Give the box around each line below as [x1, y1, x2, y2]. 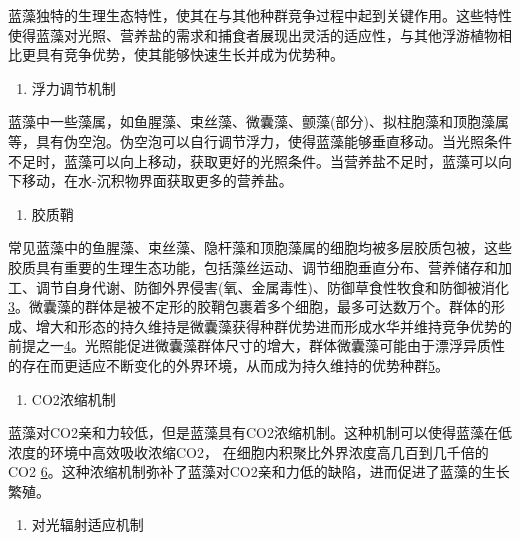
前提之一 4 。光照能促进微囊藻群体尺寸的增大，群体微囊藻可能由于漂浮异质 [8, 335, 491, 356]
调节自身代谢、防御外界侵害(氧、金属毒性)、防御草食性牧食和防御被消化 [35, 276, 509, 297]
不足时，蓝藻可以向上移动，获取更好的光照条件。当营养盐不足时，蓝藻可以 [8, 150, 498, 171]
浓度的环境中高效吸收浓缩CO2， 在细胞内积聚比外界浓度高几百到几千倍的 [8, 441, 489, 462]
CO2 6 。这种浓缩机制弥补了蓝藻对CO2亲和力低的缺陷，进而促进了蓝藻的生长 [8, 461, 510, 482]
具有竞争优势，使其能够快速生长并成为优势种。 [35, 44, 344, 65]
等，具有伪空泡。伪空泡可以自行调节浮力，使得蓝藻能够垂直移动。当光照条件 [8, 130, 512, 151]
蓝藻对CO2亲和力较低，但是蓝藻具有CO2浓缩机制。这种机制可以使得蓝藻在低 [8, 422, 512, 443]
